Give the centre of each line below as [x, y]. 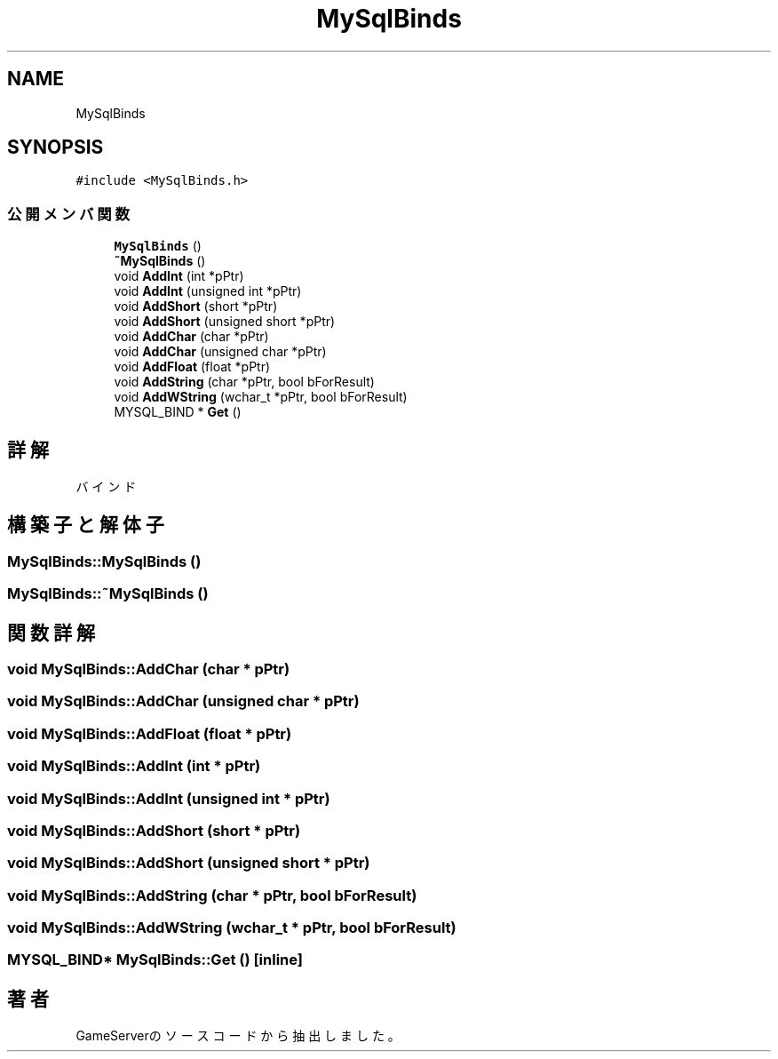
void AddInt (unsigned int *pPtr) [208, 291]
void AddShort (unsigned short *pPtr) [225, 322]
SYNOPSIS [56, 147]
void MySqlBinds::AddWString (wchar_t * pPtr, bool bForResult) [232, 928]
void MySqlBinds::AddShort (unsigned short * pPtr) [189, 863]
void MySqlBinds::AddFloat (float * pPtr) [150, 733]
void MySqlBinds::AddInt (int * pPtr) [134, 766]
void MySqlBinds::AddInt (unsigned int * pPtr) [169, 798]
